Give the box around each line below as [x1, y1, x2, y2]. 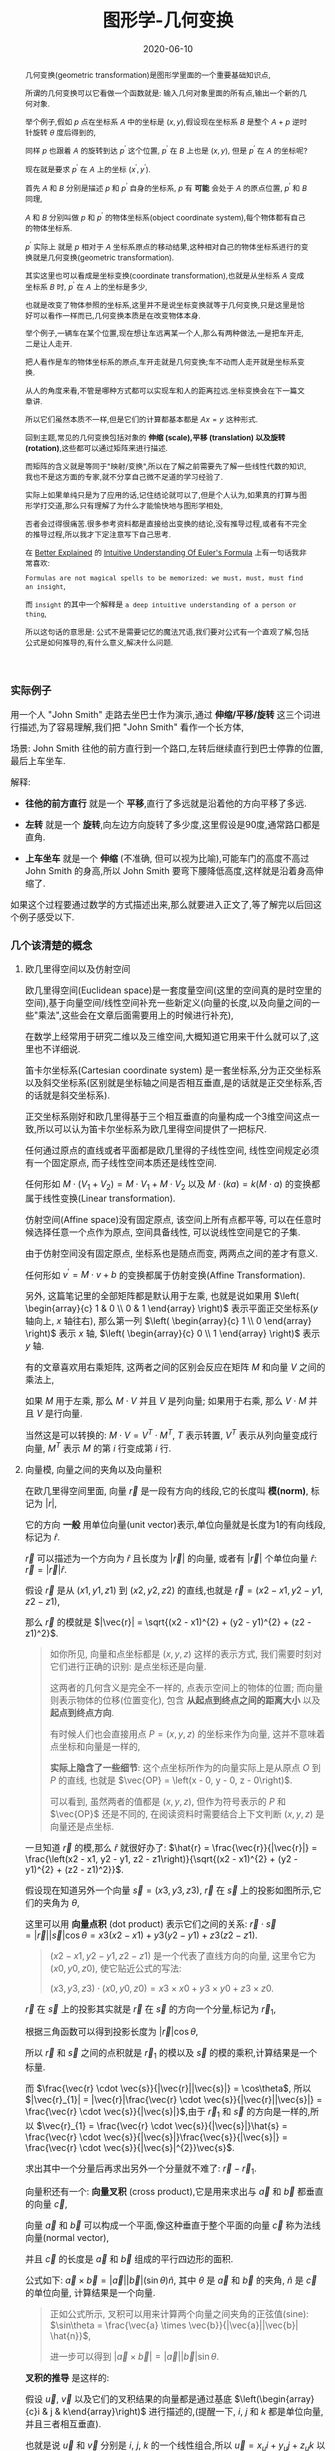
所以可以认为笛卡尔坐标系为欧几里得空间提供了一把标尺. [36, 1122, 267, 1135]
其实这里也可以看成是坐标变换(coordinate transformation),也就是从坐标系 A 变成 [24, 270, 305, 281]
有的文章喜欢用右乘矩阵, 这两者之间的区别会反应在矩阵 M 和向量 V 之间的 [24, 1361, 326, 1373]
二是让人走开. [24, 339, 73, 350]
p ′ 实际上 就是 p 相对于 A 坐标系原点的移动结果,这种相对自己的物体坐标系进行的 [24, 239, 302, 252]
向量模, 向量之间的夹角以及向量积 [24, 1463, 162, 1475]
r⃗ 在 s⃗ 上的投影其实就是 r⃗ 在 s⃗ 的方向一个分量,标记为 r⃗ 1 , [24, 2002, 277, 2017]
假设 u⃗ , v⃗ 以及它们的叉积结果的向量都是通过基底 [24, 2392, 233, 2405]
